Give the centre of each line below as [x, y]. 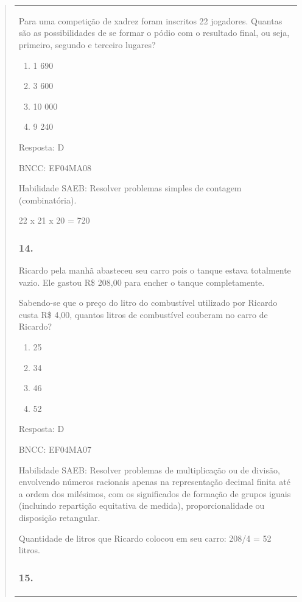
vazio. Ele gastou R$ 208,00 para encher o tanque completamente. [142, 282]
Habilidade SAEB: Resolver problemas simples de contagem [130, 188]
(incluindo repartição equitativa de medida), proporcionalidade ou [142, 505]
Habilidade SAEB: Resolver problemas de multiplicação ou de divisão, [149, 469]
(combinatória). [47, 200]
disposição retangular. [59, 517]
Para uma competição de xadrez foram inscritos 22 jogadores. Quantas [150, 20]
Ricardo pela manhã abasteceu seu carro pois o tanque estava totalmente [155, 270]
